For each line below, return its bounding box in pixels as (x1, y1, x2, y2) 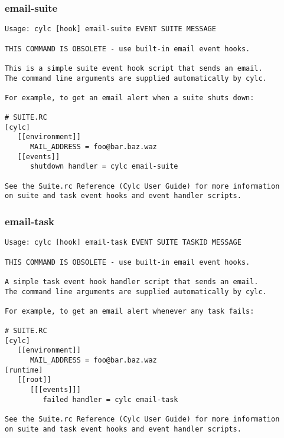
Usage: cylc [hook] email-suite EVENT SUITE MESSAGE (5, 25, 216, 34)
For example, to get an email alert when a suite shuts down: (5, 93, 254, 102)
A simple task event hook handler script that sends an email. (5, 277, 259, 286)
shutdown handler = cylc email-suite (30, 162, 178, 171)
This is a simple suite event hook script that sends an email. (5, 64, 263, 73)
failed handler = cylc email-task (43, 395, 178, 404)
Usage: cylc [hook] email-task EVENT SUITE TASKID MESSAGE (5, 238, 241, 247)
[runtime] (5, 365, 43, 374)
